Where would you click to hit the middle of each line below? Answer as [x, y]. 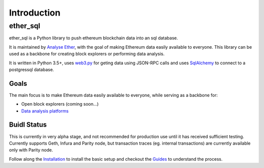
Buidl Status [28, 125]
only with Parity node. [31, 150]
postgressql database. [32, 69]
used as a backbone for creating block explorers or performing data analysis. [87, 54]
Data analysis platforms [45, 111]
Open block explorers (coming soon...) [60, 104]
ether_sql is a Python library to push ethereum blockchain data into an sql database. [94, 38]
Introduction [35, 13]
